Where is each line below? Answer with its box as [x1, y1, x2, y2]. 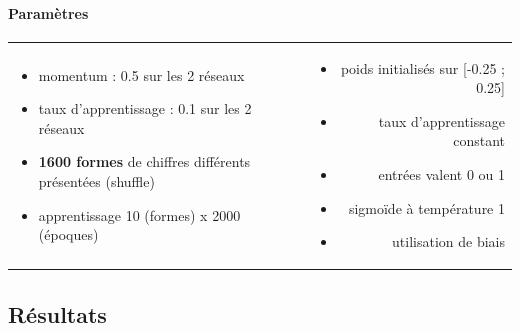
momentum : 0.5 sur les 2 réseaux [38, 64, 245, 85]
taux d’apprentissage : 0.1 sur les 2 [38, 98, 252, 119]
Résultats [8, 298, 107, 329]
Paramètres [8, 2, 89, 23]
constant [453, 130, 505, 151]
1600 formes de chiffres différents [38, 151, 251, 172]
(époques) [38, 224, 99, 245]
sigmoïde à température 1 [348, 197, 505, 218]
